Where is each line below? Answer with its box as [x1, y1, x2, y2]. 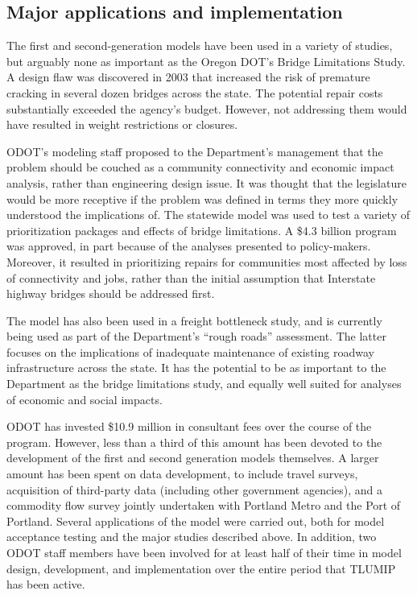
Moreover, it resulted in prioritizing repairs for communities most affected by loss [6, 253, 407, 270]
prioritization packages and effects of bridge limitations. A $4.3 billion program [6, 221, 397, 238]
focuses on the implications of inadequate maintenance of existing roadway [6, 343, 374, 360]
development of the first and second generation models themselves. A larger [6, 449, 379, 466]
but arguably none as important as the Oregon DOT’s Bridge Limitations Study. [6, 52, 406, 69]
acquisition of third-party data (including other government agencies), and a [6, 481, 383, 498]
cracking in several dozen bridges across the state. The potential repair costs [6, 84, 383, 101]
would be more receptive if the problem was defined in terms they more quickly [6, 190, 398, 207]
